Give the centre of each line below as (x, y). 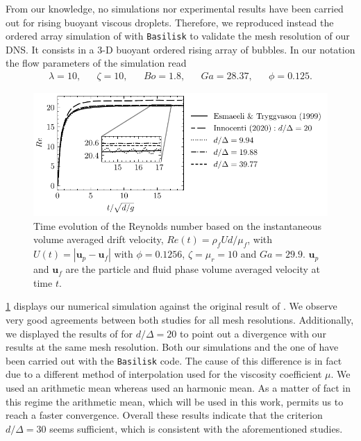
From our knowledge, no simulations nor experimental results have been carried (175, 8)
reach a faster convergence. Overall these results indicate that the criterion (164, 415)
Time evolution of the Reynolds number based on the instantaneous (178, 225)
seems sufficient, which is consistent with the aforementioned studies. (196, 428)
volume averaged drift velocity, (99, 239)
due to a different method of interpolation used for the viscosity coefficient (164, 374)
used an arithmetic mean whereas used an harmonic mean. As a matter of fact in (178, 387)
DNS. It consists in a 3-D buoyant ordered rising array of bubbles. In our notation (180, 49)
